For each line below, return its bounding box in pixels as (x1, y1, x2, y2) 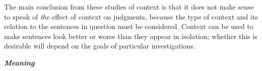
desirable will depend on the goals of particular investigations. (4, 40, 195, 51)
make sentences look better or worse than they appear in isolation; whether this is (4, 30, 257, 41)
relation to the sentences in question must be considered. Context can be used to (4, 21, 253, 31)
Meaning (4, 57, 35, 67)
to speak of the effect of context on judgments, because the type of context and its (4, 11, 258, 21)
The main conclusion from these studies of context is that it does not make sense (4, 1, 254, 11)
